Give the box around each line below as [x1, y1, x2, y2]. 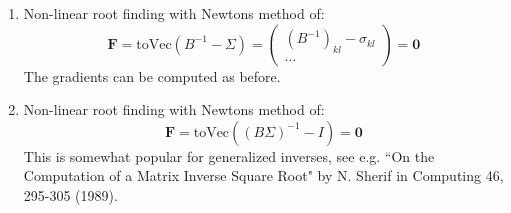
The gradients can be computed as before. [23, 65, 281, 86]
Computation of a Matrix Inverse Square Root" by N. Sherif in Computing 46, [23, 165, 504, 186]
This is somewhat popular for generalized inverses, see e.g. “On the [23, 145, 435, 166]
